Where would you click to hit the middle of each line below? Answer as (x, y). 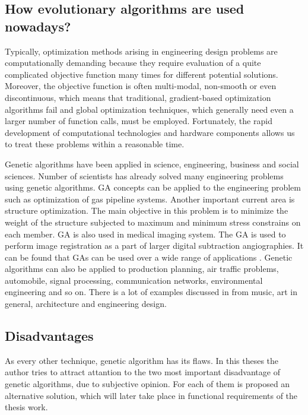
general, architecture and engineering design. (86, 304)
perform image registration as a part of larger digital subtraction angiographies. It (154, 245)
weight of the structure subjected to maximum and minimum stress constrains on (153, 222)
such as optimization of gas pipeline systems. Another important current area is (150, 199)
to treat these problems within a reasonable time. (95, 144)
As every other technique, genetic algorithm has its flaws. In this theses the (142, 360)
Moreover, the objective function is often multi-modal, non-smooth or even (141, 86)
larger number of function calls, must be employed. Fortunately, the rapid (139, 121)
